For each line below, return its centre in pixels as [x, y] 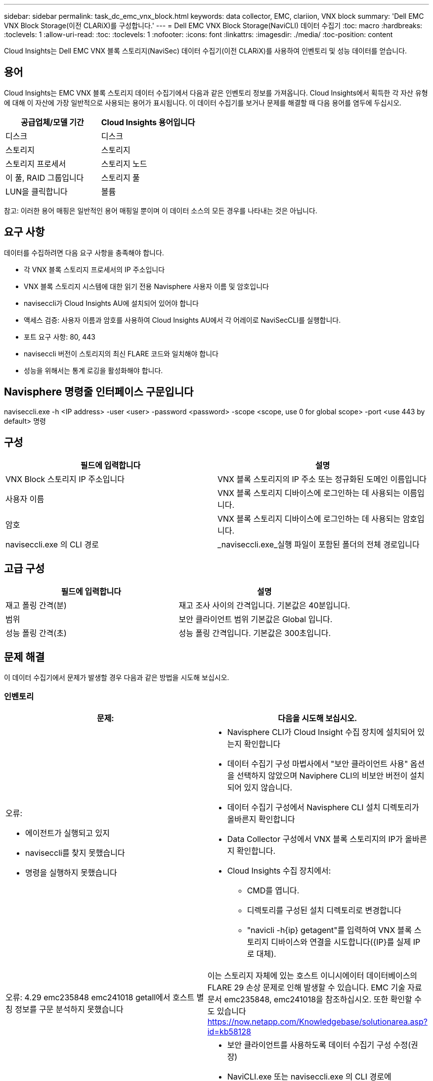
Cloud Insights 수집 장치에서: [279, 870]
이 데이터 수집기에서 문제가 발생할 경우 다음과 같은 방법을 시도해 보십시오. [117, 678]
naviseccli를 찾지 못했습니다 [75, 853]
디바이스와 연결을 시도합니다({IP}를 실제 [341, 942]
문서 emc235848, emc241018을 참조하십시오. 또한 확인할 [310, 999]
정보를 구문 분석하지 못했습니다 [69, 1009]
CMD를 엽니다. [273, 890]
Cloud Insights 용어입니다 [148, 122]
